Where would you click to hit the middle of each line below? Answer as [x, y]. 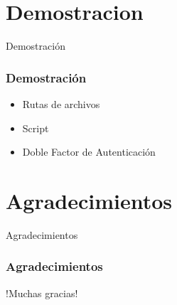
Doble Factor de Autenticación [89, 152]
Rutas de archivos [61, 103]
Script [36, 128]
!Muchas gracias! [42, 293]
